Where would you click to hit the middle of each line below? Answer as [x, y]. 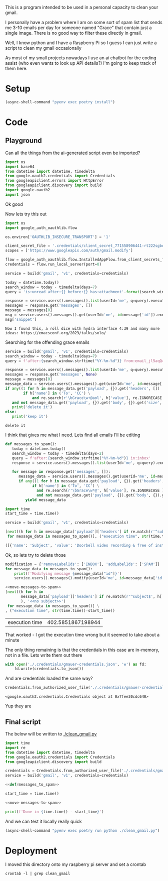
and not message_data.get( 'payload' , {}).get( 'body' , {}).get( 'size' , [87, 403]
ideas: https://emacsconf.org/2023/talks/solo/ [56, 333]
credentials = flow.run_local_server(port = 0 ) [53, 265]
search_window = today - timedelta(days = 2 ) [58, 453]
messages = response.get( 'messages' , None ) [51, 374]
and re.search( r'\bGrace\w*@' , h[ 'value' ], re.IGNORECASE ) [100, 490]
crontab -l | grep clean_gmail [38, 874]
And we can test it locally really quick [43, 821]
